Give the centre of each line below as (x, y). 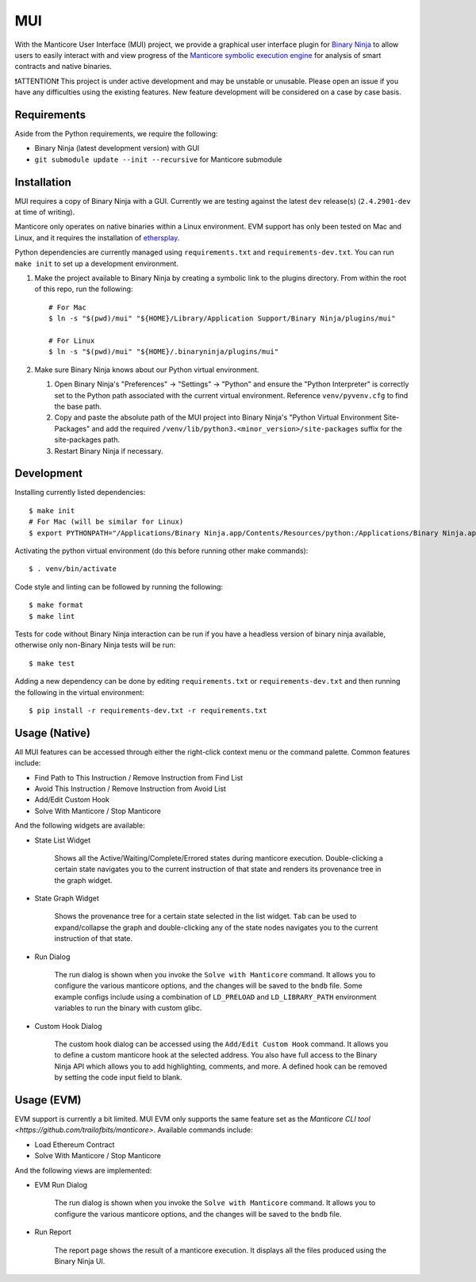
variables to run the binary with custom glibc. (128, 1008)
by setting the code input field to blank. (118, 1077)
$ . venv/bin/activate (73, 569)
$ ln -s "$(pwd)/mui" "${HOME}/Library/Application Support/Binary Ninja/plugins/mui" (222, 319)
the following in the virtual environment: (79, 692)
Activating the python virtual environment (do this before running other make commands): (161, 551)
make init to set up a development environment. (96, 263)
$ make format (56, 605)
